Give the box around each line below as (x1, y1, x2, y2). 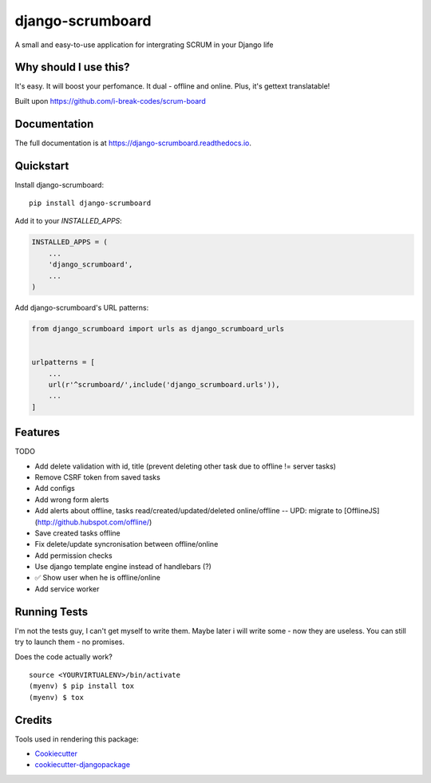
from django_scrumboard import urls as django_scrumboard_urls (31, 324, 285, 333)
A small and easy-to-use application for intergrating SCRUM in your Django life (14, 40, 274, 49)
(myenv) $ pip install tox (29, 682, 135, 690)
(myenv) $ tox (29, 693, 84, 702)
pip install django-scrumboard (29, 199, 152, 208)
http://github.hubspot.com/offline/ (37, 517, 150, 527)
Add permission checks (34, 551, 113, 560)
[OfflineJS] (343, 506, 380, 516)
